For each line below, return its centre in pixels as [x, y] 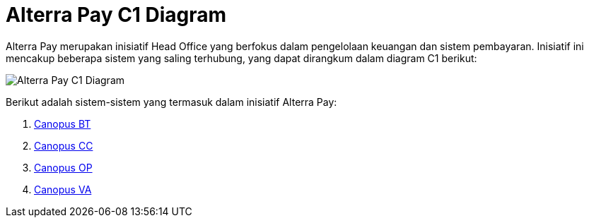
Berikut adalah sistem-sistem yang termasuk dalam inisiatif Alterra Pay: [171, 102]
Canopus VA [63, 189]
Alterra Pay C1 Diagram [116, 15]
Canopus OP [63, 167]
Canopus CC [64, 145]
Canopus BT [63, 123]
